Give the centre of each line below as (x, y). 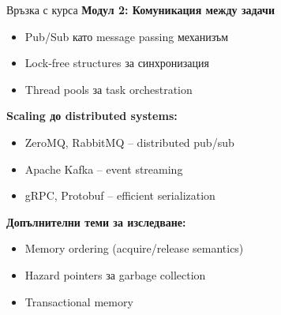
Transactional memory (79, 301)
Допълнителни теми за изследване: (96, 221)
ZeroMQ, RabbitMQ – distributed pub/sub (129, 142)
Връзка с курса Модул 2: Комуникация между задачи (141, 9)
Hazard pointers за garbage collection (115, 274)
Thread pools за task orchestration (109, 89)
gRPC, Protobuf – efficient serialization (120, 195)
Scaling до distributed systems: (92, 116)
